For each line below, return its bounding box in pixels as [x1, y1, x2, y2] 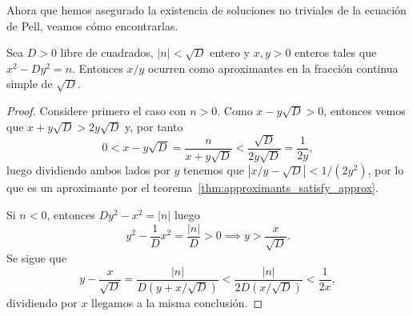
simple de [6, 75, 53, 92]
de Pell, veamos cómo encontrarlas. [6, 17, 178, 34]
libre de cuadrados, [60, 44, 154, 61]
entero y [210, 44, 251, 61]
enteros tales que [295, 44, 377, 61]
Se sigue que [6, 250, 67, 266]
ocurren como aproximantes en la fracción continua [147, 59, 399, 76]
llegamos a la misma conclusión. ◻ [91, 294, 263, 310]
